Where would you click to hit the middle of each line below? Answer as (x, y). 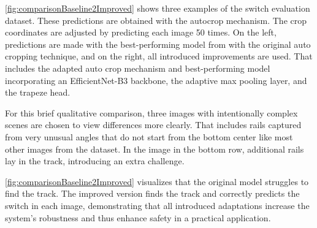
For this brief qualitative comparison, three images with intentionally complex (151, 112)
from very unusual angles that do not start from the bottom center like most (149, 136)
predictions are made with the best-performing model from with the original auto (158, 44)
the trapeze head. (38, 92)
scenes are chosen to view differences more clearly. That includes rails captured (153, 125)
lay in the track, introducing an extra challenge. (95, 161)
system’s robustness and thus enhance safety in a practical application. (138, 217)
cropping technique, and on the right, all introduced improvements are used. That (159, 56)
